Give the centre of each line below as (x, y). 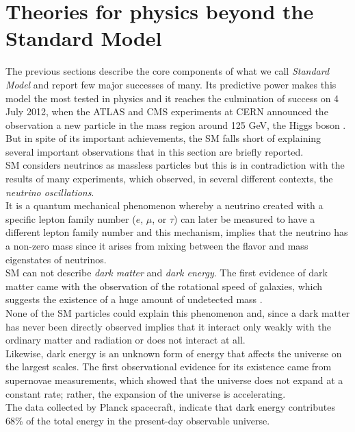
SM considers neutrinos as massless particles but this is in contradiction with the (175, 165)
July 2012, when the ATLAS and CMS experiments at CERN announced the (167, 111)
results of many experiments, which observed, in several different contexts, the (169, 179)
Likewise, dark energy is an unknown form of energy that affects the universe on (174, 353)
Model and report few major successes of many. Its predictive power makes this (171, 84)
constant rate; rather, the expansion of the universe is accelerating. (146, 393)
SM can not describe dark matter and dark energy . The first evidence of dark (167, 273)
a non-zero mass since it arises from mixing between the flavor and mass (157, 246)
